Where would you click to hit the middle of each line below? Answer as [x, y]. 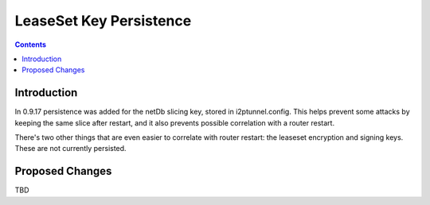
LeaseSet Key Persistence [103, 21]
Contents [31, 44]
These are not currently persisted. [70, 149]
